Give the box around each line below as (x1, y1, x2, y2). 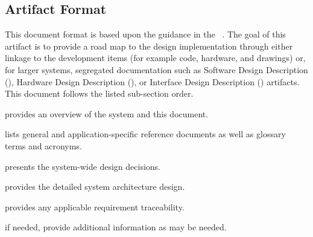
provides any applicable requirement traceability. (5, 200, 185, 213)
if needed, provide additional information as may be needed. (5, 221, 227, 233)
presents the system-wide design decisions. (5, 160, 160, 172)
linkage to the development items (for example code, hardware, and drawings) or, (5, 51, 306, 64)
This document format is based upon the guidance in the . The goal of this (5, 28, 286, 41)
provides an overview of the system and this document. (5, 107, 209, 120)
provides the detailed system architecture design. (5, 180, 185, 193)
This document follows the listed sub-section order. (5, 87, 194, 100)
